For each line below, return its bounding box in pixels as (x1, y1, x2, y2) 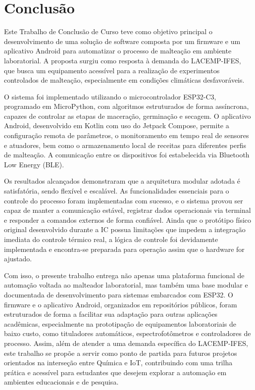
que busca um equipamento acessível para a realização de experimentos (4, 65, 220, 75)
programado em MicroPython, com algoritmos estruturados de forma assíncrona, (4, 101, 249, 111)
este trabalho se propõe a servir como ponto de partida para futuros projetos (4, 347, 237, 358)
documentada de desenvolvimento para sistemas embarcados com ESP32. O (4, 289, 233, 299)
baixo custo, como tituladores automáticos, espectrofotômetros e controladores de (4, 328, 251, 339)
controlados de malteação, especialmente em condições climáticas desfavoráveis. (4, 75, 245, 85)
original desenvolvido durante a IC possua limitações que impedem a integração (4, 224, 246, 235)
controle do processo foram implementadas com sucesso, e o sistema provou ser (4, 195, 243, 205)
